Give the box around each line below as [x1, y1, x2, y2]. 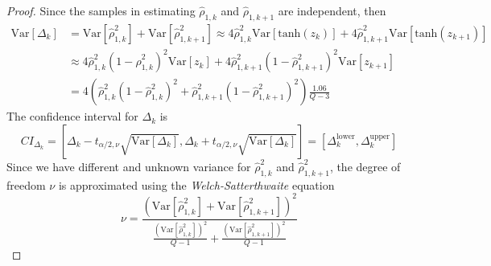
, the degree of [329, 158, 401, 174]
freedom [6, 176, 46, 193]
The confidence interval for [6, 108, 138, 125]
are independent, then [278, 2, 386, 18]
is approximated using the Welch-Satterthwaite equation [58, 176, 335, 193]
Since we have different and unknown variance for [6, 158, 251, 174]
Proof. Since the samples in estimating [6, 2, 196, 18]
